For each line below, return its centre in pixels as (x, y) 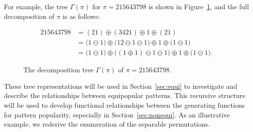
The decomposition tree (59, 70)
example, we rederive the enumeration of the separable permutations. (107, 124)
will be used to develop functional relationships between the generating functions (125, 105)
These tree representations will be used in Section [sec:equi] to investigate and (121, 86)
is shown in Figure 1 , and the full (199, 6)
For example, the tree (36, 6)
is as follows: (81, 16)
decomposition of (29, 16)
